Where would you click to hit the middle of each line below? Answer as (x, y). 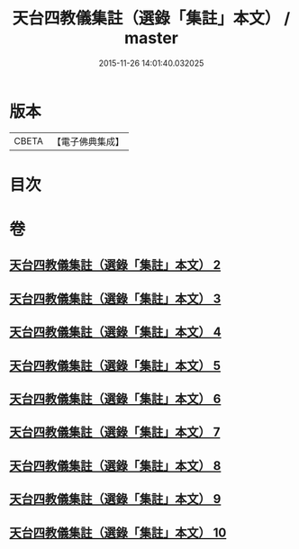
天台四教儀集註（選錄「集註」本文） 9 (115, 499)
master (151, 38)
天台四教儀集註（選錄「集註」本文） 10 (118, 532)
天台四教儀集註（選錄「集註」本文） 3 (115, 298)
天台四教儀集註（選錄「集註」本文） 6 (115, 399)
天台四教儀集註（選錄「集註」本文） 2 (115, 265)
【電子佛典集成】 (88, 141)
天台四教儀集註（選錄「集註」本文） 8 (115, 466)
